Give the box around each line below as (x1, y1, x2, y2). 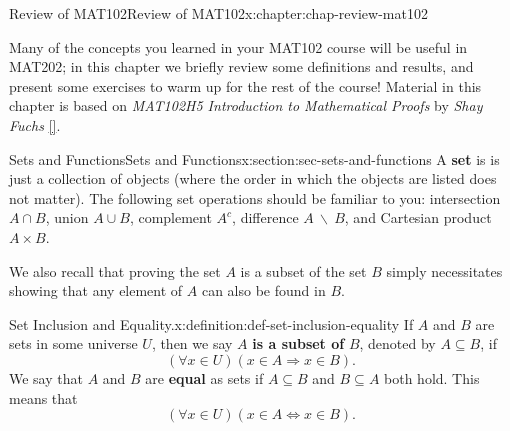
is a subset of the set (240, 260, 367, 281)
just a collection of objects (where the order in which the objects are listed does (9, 168, 497, 189)
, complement (129, 207, 212, 228)
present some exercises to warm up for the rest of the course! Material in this (9, 75, 482, 96)
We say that (9, 367, 83, 388)
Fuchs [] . (9, 114, 61, 135)
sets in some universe (9, 333, 138, 354)
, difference (232, 207, 299, 228)
